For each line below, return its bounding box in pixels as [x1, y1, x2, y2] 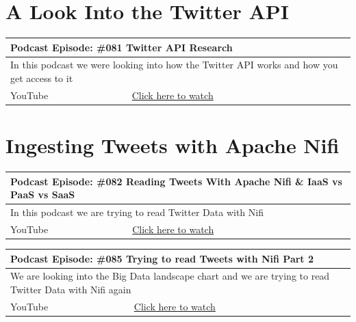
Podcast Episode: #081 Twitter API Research [10, 40, 233, 54]
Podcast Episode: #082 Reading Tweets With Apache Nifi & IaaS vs [10, 174, 342, 188]
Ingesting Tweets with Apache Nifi [5, 131, 340, 159]
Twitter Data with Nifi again [10, 282, 131, 296]
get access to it [10, 71, 73, 85]
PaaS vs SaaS [10, 187, 75, 202]
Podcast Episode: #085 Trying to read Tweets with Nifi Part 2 [10, 251, 314, 265]
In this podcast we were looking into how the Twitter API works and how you [10, 57, 338, 72]
